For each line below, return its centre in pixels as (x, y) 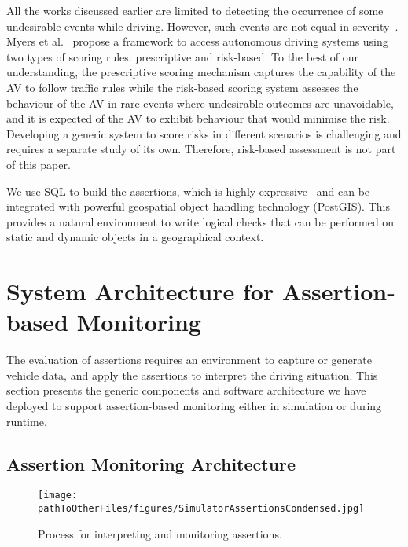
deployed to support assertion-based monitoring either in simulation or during (194, 406)
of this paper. (39, 164)
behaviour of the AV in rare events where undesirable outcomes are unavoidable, (200, 103)
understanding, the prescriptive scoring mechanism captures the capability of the (201, 72)
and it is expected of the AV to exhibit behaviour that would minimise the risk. (198, 118)
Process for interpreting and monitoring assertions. (160, 533)
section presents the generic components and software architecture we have (186, 390)
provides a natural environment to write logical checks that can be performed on (200, 221)
